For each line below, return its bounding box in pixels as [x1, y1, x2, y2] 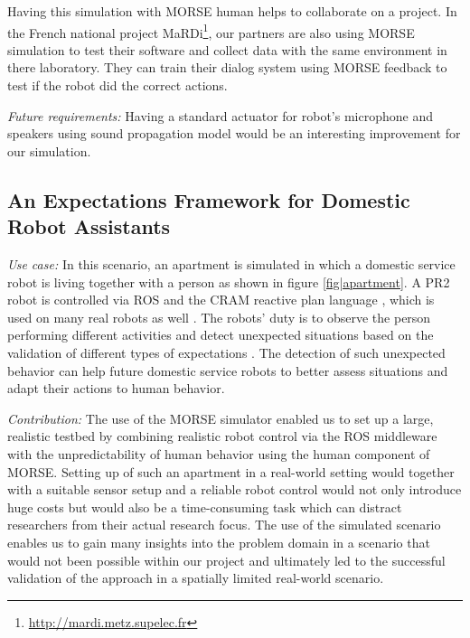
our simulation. [7, 141, 91, 160]
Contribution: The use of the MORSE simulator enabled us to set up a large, [7, 408, 434, 427]
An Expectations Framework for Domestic [7, 185, 410, 213]
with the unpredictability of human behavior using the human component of [7, 444, 430, 463]
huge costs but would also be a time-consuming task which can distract [7, 497, 402, 516]
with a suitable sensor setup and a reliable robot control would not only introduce [7, 480, 462, 499]
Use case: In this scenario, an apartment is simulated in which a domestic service [7, 255, 456, 273]
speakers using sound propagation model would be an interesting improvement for [7, 124, 461, 143]
